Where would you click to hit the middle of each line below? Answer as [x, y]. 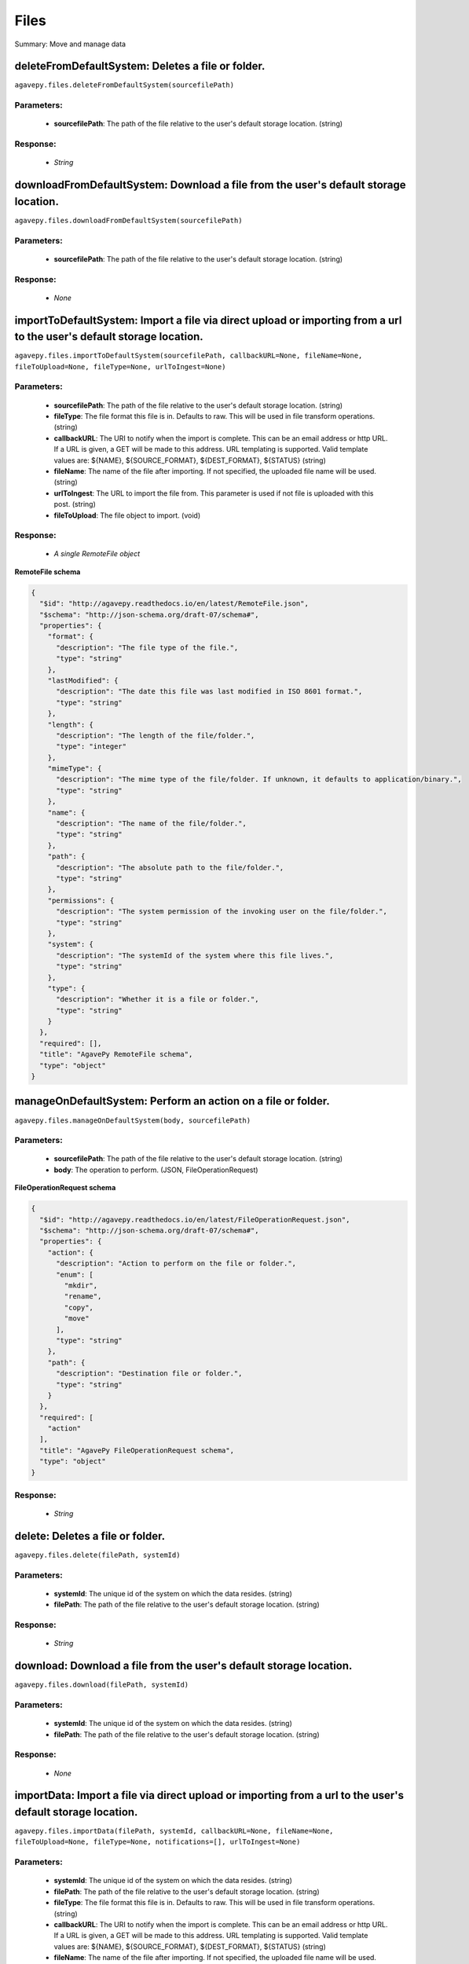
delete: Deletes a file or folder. [90, 1536]
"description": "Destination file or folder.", [149, 1374]
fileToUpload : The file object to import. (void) [127, 515]
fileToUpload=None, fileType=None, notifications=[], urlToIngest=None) [158, 1842]
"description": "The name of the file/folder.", [151, 824]
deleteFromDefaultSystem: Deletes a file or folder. [140, 66]
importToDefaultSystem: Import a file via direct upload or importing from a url [208, 320]
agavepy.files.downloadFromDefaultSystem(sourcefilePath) [128, 220]
